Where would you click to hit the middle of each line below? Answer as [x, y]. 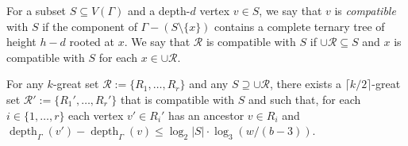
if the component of [90, 26]
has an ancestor [206, 115]
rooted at [92, 42]
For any [25, 84]
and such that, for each [305, 99]
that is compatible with [177, 99]
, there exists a [305, 84]
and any [209, 84]
